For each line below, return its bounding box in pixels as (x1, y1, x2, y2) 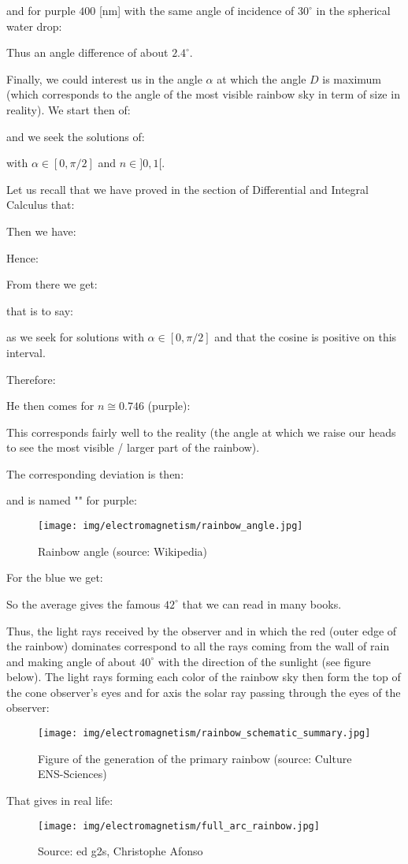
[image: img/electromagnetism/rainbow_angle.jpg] (38, 520, 303, 532)
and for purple (6, 2, 76, 18)
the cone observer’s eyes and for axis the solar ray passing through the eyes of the (6, 683, 401, 700)
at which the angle (217, 70, 306, 87)
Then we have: (6, 222, 76, 239)
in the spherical (316, 2, 391, 18)
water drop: (6, 17, 62, 34)
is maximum (322, 70, 382, 87)
